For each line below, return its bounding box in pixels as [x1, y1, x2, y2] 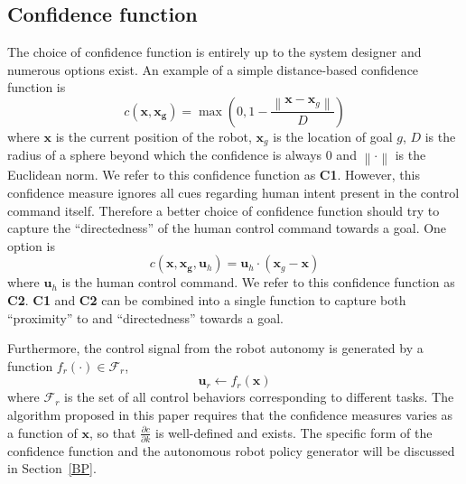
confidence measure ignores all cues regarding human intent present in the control [7, 183, 460, 202]
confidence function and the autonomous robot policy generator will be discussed [7, 441, 455, 460]
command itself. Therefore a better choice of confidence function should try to [7, 200, 440, 219]
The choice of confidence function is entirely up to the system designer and [7, 42, 422, 61]
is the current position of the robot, [55, 126, 252, 145]
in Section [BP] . [7, 459, 97, 478]
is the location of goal [273, 126, 393, 145]
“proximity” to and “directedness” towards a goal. [7, 308, 284, 327]
